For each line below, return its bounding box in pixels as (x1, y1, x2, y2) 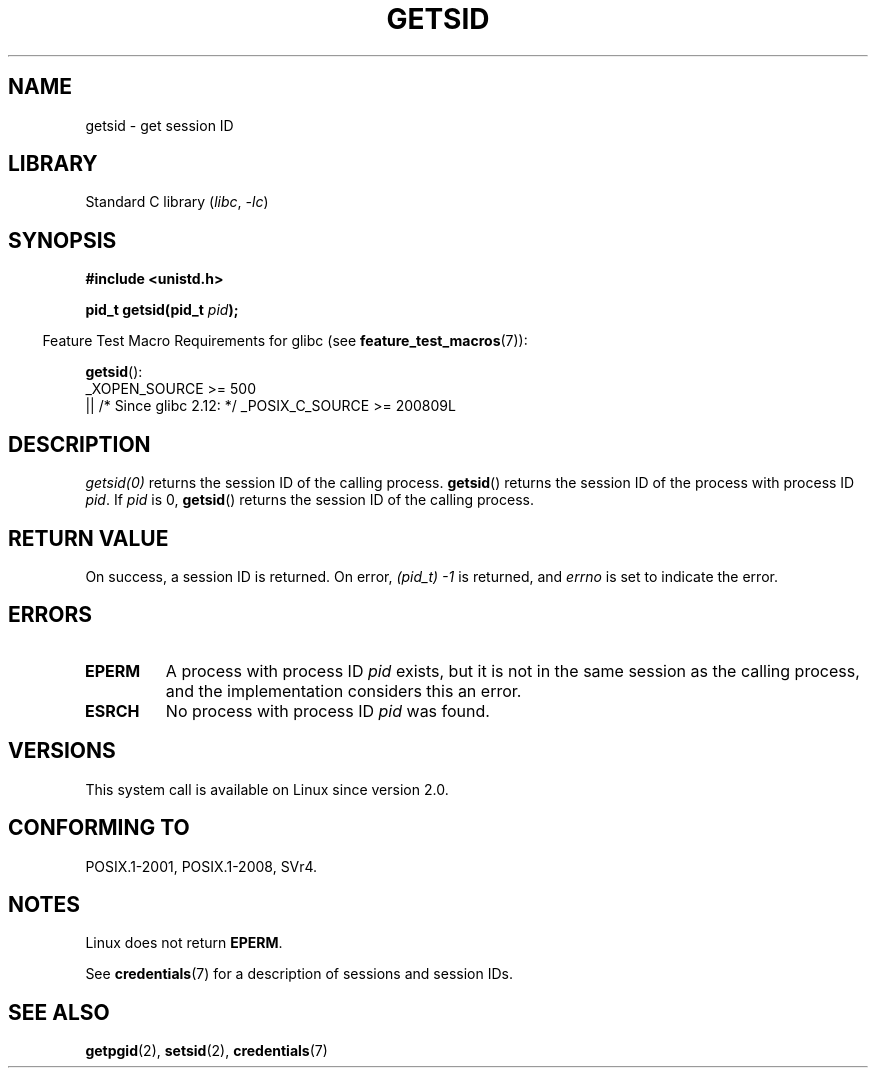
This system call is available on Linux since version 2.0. (85, 780, 449, 798)
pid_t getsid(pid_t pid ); (85, 301, 239, 319)
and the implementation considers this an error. (165, 680, 522, 701)
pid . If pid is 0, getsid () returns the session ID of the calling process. (85, 491, 534, 509)
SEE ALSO (8, 999, 110, 1025)
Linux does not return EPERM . (85, 934, 283, 952)
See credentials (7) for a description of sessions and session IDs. (85, 965, 513, 983)
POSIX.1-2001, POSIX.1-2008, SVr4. (85, 857, 318, 875)
